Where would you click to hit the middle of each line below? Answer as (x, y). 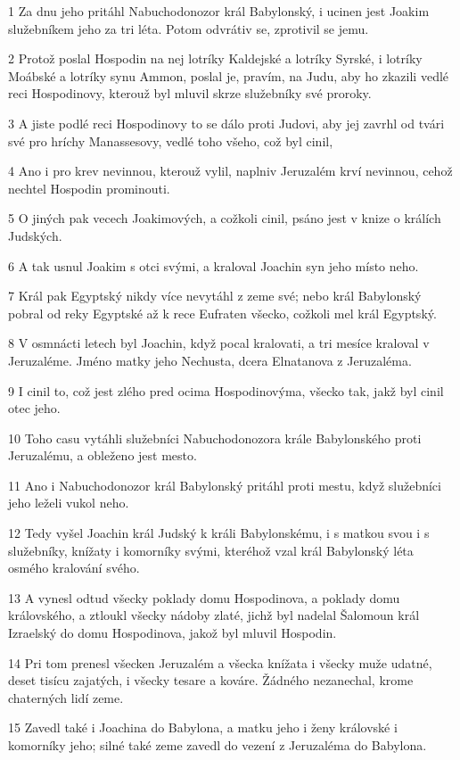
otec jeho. (34, 408)
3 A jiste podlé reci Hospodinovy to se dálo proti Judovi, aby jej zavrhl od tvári (226, 123)
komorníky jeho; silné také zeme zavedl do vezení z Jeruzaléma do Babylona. (218, 745)
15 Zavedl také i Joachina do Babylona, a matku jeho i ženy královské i (203, 727)
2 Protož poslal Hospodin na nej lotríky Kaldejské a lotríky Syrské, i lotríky (215, 58)
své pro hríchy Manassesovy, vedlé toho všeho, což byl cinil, (171, 140)
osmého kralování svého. (74, 568)
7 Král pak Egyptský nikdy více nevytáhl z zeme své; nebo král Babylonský (215, 296)
